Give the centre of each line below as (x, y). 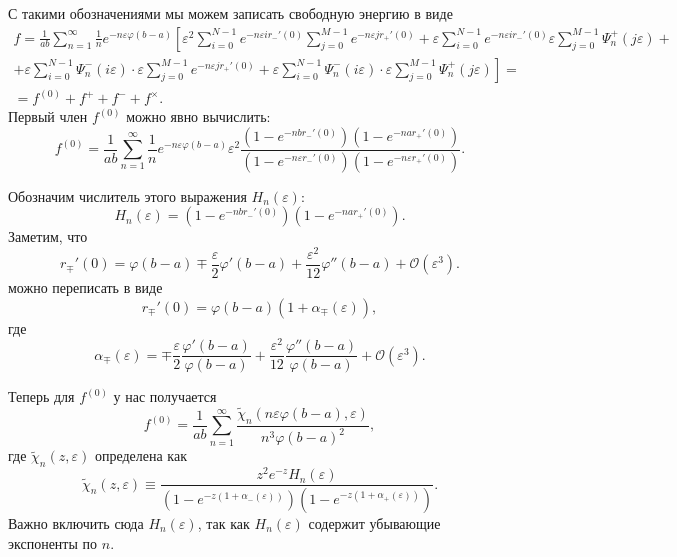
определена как (140, 455)
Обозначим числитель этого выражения (127, 195)
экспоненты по (53, 542)
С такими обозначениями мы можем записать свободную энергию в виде (230, 13)
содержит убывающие (374, 523)
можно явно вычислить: (198, 116)
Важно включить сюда (76, 523)
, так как (223, 523)
